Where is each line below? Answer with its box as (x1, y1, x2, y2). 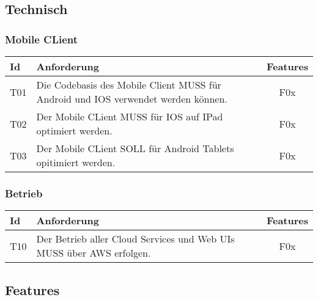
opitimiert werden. (36, 155, 116, 169)
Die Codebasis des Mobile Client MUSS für (36, 78, 221, 92)
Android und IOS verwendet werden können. (36, 92, 227, 106)
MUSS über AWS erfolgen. (36, 246, 151, 260)
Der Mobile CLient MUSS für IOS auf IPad (36, 109, 223, 123)
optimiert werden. (36, 123, 113, 137)
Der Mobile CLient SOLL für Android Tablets (36, 141, 234, 155)
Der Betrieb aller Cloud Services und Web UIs (36, 232, 235, 246)
